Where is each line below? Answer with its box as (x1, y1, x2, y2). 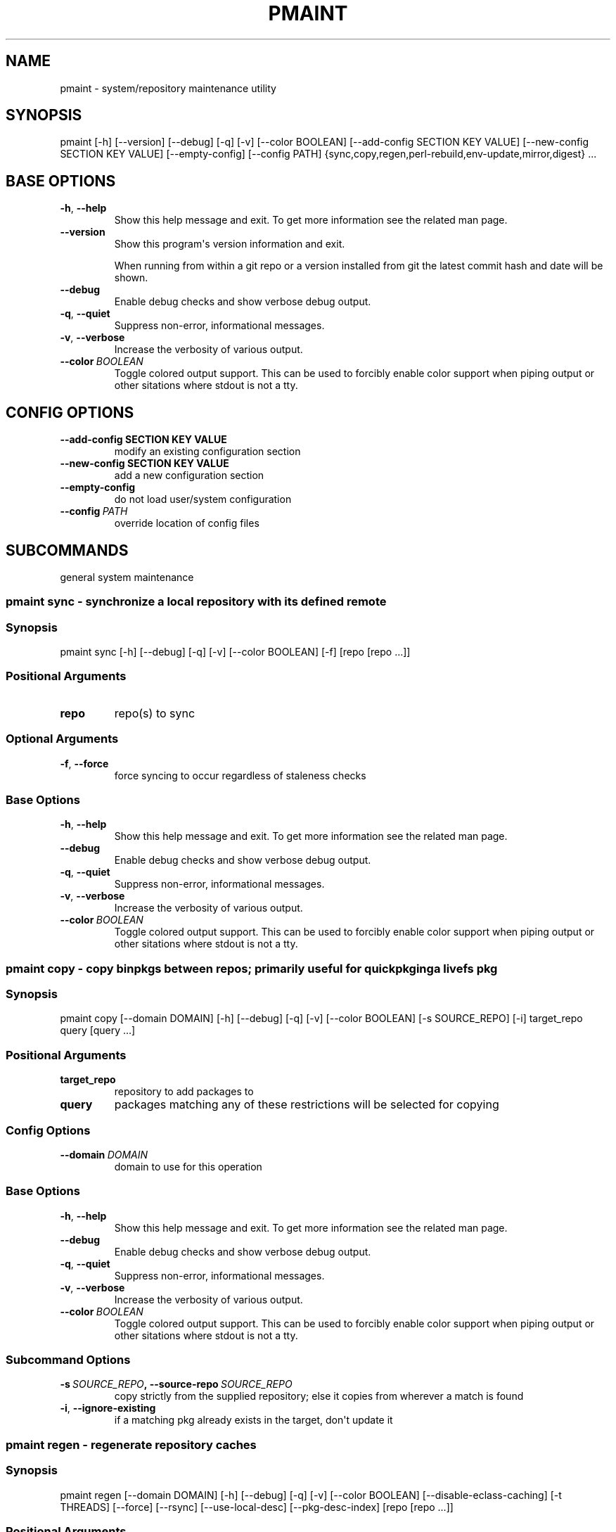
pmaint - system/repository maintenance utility (60, 82, 276, 94)
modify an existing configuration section (114, 445, 301, 458)
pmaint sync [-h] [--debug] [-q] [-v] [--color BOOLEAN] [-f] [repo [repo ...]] (60, 646, 411, 658)
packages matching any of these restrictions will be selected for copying (114, 1097, 499, 1112)
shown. (114, 272, 148, 284)
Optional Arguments (6, 732, 119, 746)
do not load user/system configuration (114, 493, 292, 506)
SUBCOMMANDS (6, 541, 129, 559)
